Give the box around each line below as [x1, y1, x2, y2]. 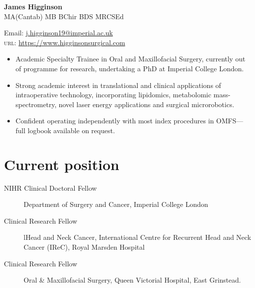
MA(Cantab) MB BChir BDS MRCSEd [4, 11, 124, 21]
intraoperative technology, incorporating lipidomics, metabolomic [15, 89, 211, 100]
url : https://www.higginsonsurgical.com [4, 37, 125, 47]
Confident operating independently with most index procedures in [15, 115, 214, 126]
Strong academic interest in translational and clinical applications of [15, 80, 221, 90]
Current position [4, 154, 119, 174]
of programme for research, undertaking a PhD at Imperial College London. [15, 63, 244, 73]
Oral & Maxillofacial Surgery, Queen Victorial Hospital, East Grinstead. [24, 275, 241, 285]
